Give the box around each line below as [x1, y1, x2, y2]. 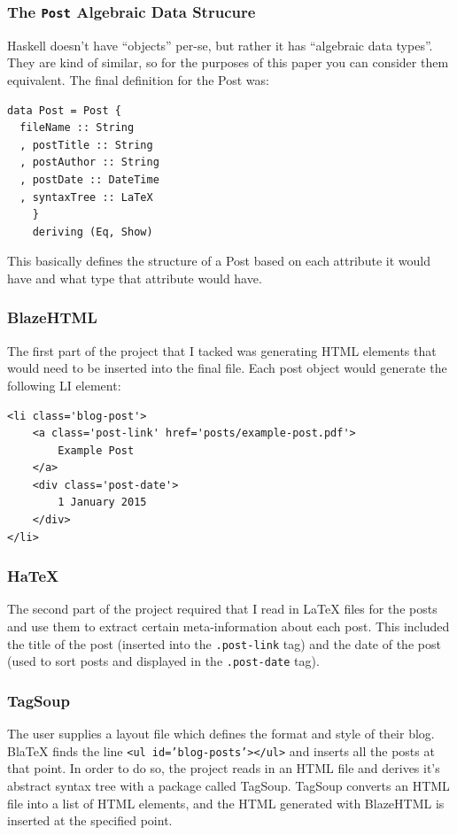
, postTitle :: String [19, 138, 153, 151]
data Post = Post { [7, 104, 121, 117]
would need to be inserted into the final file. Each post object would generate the [7, 359, 447, 377]
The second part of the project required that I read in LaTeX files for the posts [7, 599, 438, 618]
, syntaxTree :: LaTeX [19, 190, 153, 204]
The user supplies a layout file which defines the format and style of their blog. [7, 724, 435, 743]
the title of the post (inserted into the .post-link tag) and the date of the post [7, 634, 441, 653]
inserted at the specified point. [7, 811, 173, 830]
